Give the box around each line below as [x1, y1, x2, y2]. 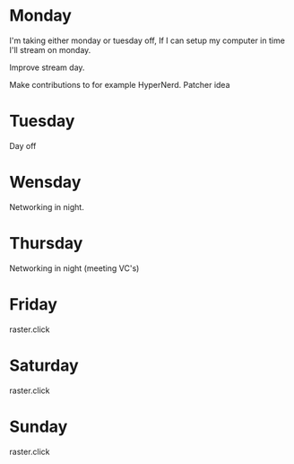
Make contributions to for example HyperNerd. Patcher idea [9, 79, 230, 90]
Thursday [9, 233, 83, 253]
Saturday [9, 355, 79, 375]
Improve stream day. [9, 62, 85, 73]
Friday [9, 293, 58, 314]
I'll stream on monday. [9, 44, 91, 55]
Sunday [9, 416, 68, 436]
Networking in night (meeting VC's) [9, 262, 140, 274]
